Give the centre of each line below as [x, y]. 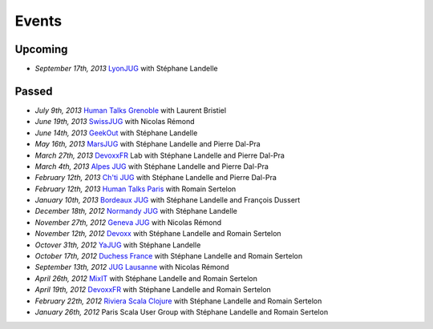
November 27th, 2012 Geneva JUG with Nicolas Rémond [128, 222]
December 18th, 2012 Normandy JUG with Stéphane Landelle [136, 211]
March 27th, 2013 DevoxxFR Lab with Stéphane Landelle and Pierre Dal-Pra [160, 155]
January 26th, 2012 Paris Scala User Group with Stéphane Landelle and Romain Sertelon [182, 312]
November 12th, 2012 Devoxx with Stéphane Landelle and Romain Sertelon [158, 234]
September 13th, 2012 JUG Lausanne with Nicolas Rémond [132, 267]
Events [38, 21]
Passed [34, 91]
